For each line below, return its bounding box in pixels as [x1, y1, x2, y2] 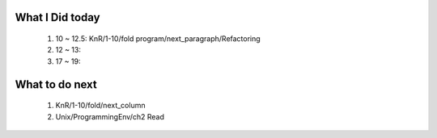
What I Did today [15, 10, 100, 24]
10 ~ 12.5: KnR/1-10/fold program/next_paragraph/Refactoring [55, 34, 261, 44]
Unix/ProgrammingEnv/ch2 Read [55, 111, 165, 121]
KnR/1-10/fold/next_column [55, 101, 146, 111]
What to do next [15, 77, 97, 91]
